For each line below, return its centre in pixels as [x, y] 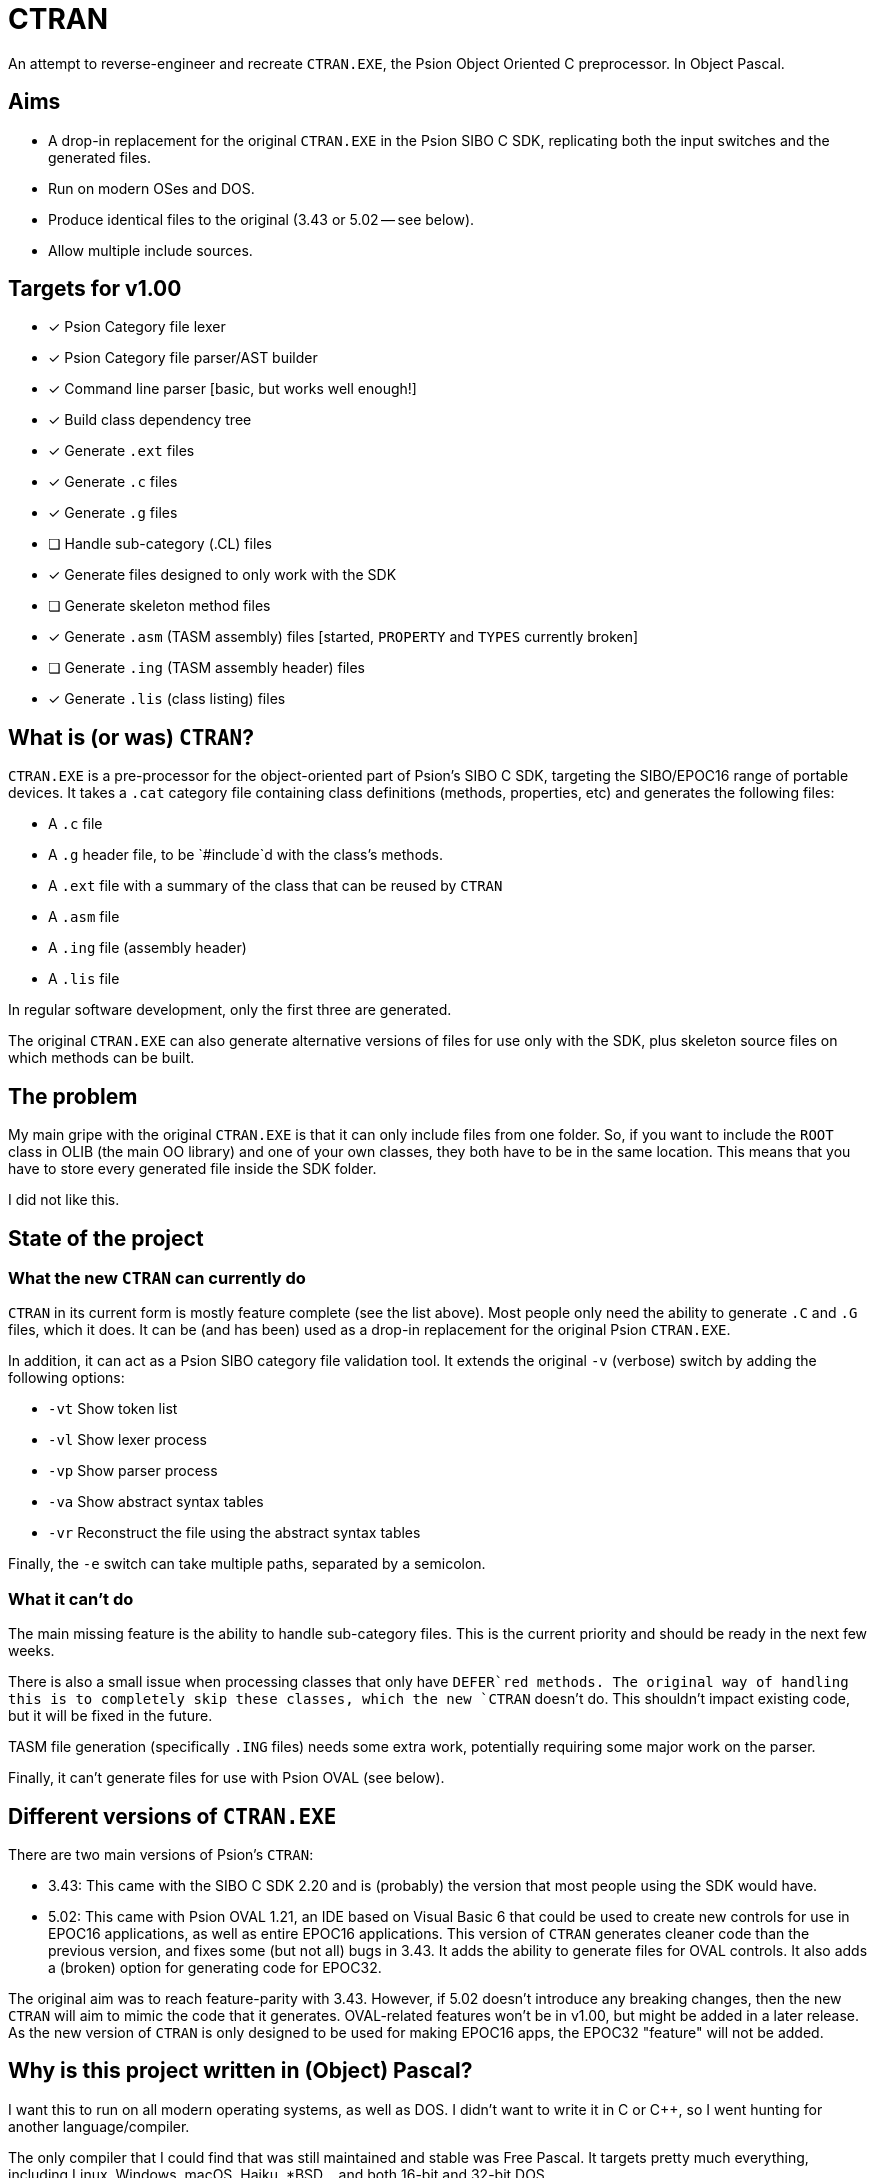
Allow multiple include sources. [150, 250]
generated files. [99, 157]
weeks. [31, 1651]
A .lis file [84, 979]
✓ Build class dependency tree [150, 420]
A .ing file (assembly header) [147, 948]
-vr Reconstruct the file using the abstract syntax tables [234, 1533]
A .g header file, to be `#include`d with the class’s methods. [246, 855]
